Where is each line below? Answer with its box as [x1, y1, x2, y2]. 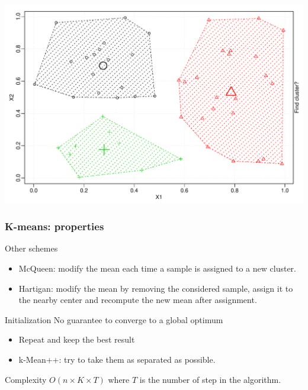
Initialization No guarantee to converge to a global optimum [5, 313, 223, 325]
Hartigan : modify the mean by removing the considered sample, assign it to [18, 282, 293, 294]
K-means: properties [5, 219, 104, 234]
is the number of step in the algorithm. [139, 373, 281, 385]
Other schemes [5, 242, 58, 254]
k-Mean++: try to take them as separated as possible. [18, 353, 216, 366]
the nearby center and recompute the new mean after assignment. [18, 294, 257, 306]
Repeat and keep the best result [18, 333, 135, 346]
